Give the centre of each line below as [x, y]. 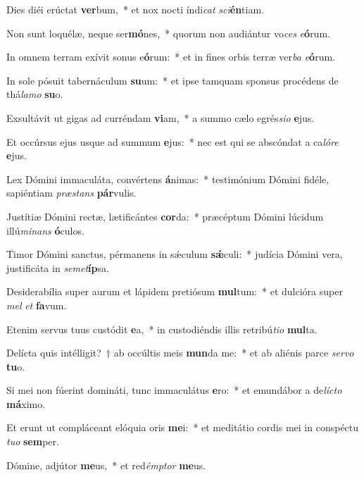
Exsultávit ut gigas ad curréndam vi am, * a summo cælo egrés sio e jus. [161, 117]
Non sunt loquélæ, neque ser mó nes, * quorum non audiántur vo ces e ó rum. [168, 33]
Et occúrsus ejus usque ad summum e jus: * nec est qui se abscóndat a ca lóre [172, 141]
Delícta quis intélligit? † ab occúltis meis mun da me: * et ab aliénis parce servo [180, 353]
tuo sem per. [33, 441]
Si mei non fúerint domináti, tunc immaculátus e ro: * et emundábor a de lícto [174, 390]
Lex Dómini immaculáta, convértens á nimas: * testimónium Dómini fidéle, [168, 179]
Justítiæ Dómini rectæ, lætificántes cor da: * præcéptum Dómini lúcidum [165, 216]
